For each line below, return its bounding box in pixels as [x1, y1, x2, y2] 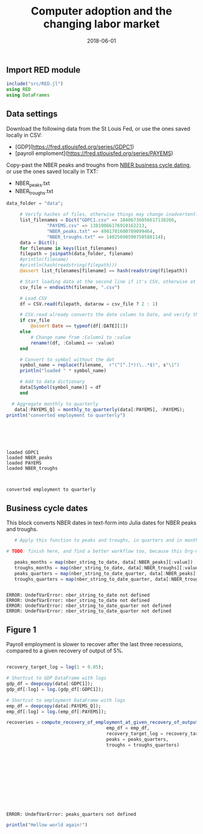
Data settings [6, 109, 58, 119]
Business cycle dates [6, 503, 88, 513]
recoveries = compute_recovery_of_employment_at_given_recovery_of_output [6, 720, 199, 726]
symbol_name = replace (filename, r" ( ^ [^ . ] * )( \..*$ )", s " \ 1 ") [19, 362, 180, 368]
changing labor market [43, 17, 160, 31]
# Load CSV [19, 295, 47, 301]
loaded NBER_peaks [6, 455, 53, 461]
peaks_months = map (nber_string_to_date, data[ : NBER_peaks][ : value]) [14, 559, 193, 565]
